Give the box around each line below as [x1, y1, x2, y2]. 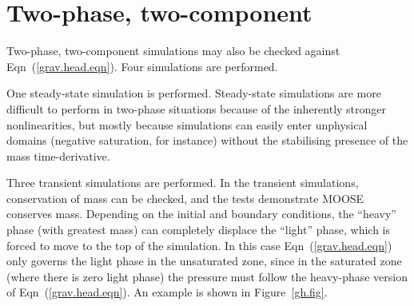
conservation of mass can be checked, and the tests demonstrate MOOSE [6, 189, 364, 206]
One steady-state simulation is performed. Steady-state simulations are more [6, 85, 381, 101]
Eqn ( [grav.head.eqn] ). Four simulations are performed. [6, 58, 278, 74]
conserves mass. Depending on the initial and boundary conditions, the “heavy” [6, 205, 396, 222]
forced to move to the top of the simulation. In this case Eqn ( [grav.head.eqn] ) [6, 236, 392, 253]
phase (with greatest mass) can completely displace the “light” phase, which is [6, 221, 391, 238]
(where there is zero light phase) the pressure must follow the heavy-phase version [6, 268, 408, 284]
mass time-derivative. [6, 147, 110, 164]
